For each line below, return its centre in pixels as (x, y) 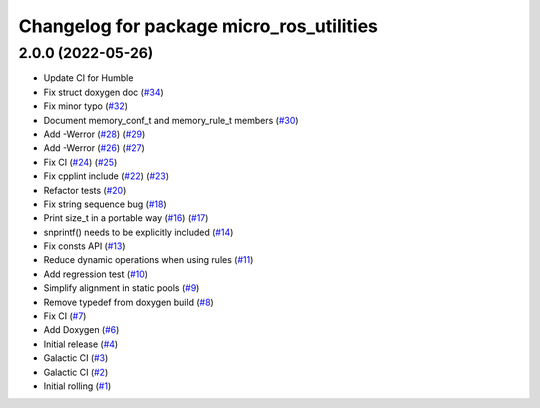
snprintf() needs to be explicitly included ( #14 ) (138, 232)
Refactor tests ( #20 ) (85, 190)
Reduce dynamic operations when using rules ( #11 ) (148, 260)
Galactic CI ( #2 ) (76, 372)
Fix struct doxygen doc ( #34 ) (103, 92)
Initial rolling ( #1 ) (77, 386)
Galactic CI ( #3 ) (76, 358)
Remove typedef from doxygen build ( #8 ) (128, 302)
